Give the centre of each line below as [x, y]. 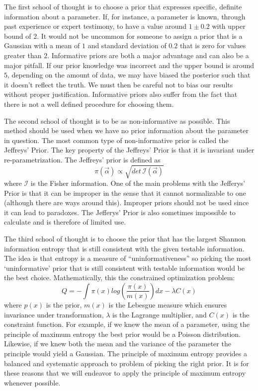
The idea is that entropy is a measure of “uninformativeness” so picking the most [128, 258]
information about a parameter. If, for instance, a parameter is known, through [125, 16]
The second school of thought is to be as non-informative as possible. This [117, 120]
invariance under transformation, [54, 314]
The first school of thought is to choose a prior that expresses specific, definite [123, 6]
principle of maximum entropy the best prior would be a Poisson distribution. [122, 334]
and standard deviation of [127, 45]
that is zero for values [213, 45]
